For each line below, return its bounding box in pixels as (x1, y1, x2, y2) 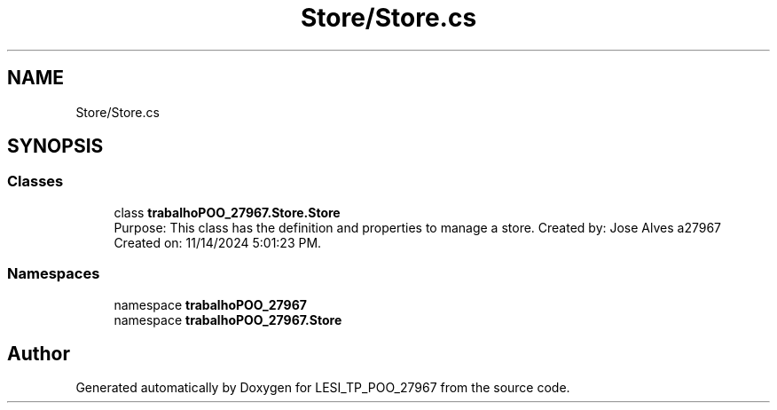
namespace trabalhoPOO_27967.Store (114, 311, 342, 327)
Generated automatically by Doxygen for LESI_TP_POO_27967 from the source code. (75, 380, 570, 396)
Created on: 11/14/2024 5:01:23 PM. (114, 234, 322, 250)
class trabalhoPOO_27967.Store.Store (114, 204, 341, 220)
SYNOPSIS (7, 135, 104, 158)
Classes (7, 172, 64, 191)
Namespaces (7, 264, 100, 283)
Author (7, 342, 70, 365)
